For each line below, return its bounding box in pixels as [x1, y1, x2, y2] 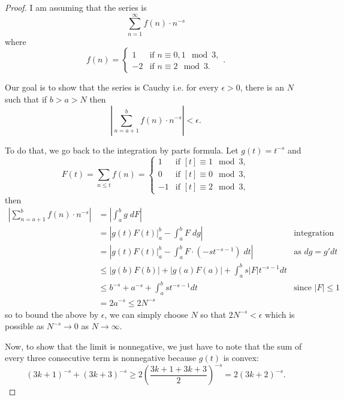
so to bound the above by [5, 308, 99, 320]
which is [265, 308, 295, 320]
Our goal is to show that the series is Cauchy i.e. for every [5, 81, 219, 94]
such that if [5, 92, 47, 105]
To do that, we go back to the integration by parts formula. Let [5, 143, 239, 156]
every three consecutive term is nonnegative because [5, 351, 197, 364]
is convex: [223, 351, 259, 364]
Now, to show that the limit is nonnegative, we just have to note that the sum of [5, 339, 302, 352]
